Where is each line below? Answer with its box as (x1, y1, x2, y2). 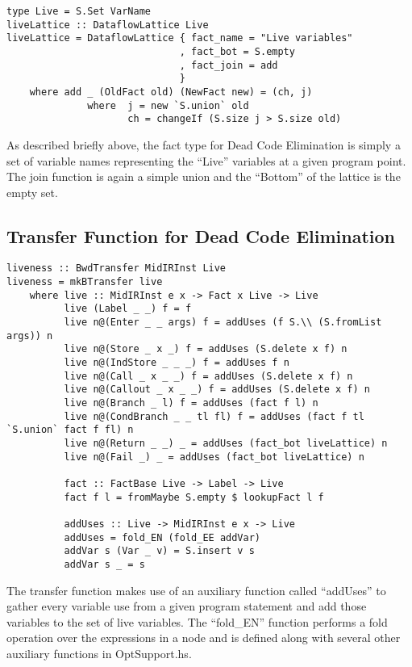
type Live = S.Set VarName (6, 6, 151, 17)
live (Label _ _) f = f (64, 303, 192, 315)
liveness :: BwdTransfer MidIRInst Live (6, 262, 227, 275)
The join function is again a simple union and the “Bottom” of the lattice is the (6, 168, 401, 185)
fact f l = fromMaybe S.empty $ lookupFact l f (64, 491, 324, 503)
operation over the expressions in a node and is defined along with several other (6, 629, 401, 646)
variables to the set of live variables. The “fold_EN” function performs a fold (6, 613, 388, 630)
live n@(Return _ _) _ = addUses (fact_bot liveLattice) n (64, 438, 388, 450)
